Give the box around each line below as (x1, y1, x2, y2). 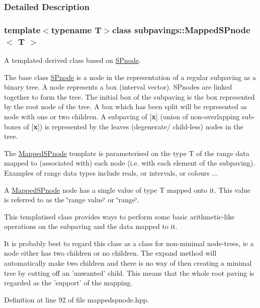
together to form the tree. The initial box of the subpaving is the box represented (4, 91, 255, 102)
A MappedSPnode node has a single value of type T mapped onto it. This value (4, 184, 251, 195)
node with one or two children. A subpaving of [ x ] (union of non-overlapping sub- (4, 111, 255, 121)
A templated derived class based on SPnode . (4, 54, 141, 65)
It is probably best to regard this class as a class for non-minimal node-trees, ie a (4, 238, 254, 248)
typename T (51, 23, 102, 36)
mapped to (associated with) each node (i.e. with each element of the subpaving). (4, 158, 255, 168)
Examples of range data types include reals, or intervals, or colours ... (4, 167, 218, 178)
